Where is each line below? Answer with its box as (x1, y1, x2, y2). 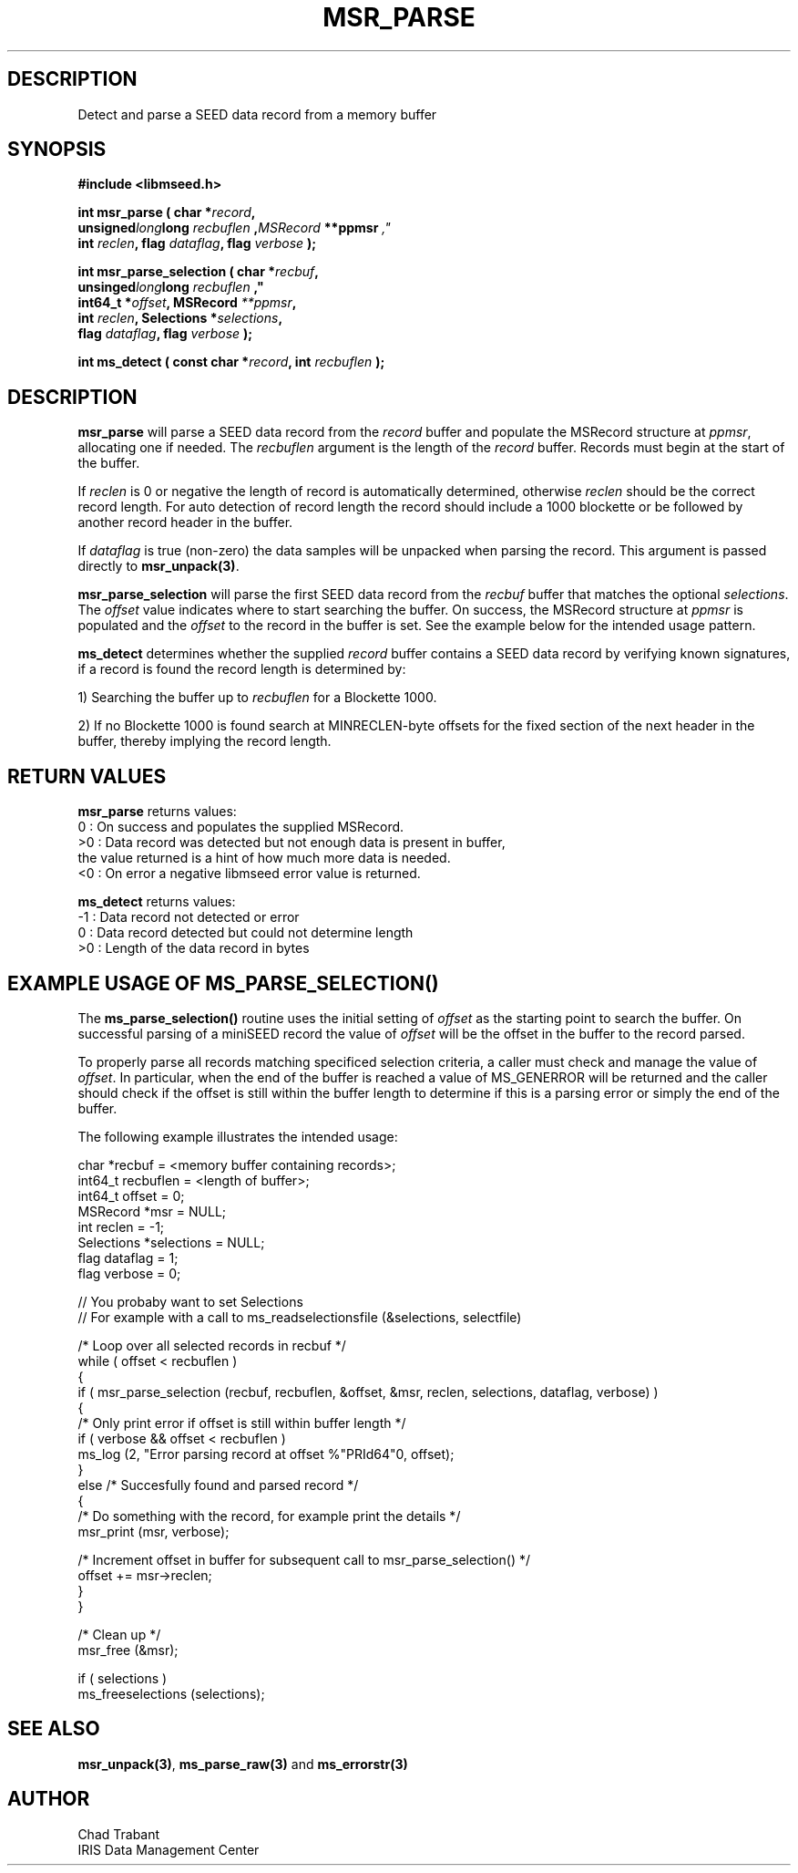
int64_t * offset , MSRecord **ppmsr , (77, 295, 297, 311)
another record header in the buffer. (77, 514, 293, 531)
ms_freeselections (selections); (77, 1685, 265, 1702)
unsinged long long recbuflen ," (77, 279, 264, 295)
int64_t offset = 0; (77, 1187, 185, 1204)
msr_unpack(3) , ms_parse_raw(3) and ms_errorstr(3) (77, 1755, 408, 1772)
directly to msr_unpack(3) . (77, 558, 240, 574)
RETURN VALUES (7, 764, 167, 788)
